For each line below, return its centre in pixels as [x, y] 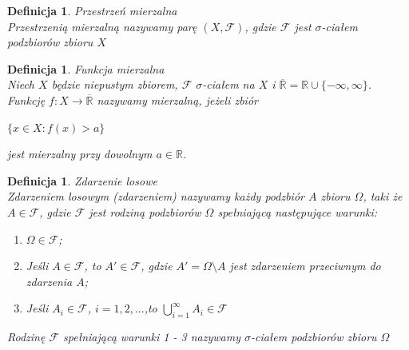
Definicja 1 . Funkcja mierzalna [86, 68]
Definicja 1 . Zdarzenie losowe [82, 180]
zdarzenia [49, 281]
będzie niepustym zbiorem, [115, 84]
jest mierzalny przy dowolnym [80, 154]
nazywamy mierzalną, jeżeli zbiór [177, 99]
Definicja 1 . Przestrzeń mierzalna [92, 10]
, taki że [383, 196]
